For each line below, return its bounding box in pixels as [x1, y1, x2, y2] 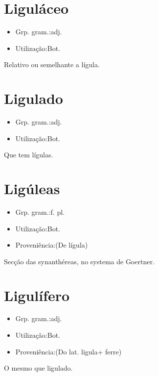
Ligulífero [4, 285, 70, 305]
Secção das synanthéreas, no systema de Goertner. [4, 256, 155, 266]
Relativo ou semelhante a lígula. [4, 59, 100, 70]
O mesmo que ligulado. [4, 363, 73, 373]
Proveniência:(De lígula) [15, 240, 88, 250]
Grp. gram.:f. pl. [15, 206, 65, 217]
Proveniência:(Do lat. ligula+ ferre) [15, 346, 122, 356]
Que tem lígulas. [4, 150, 53, 160]
